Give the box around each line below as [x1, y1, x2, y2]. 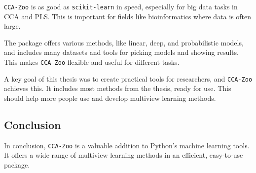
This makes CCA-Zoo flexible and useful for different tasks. [4, 57, 180, 67]
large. [4, 21, 21, 31]
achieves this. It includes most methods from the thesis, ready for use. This [4, 83, 231, 93]
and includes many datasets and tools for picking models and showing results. [4, 47, 239, 57]
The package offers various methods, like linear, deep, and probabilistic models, [4, 37, 244, 47]
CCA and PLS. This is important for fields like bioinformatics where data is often [4, 11, 252, 21]
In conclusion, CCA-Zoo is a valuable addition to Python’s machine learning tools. [4, 140, 250, 150]
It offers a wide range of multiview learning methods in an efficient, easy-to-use [4, 150, 243, 160]
